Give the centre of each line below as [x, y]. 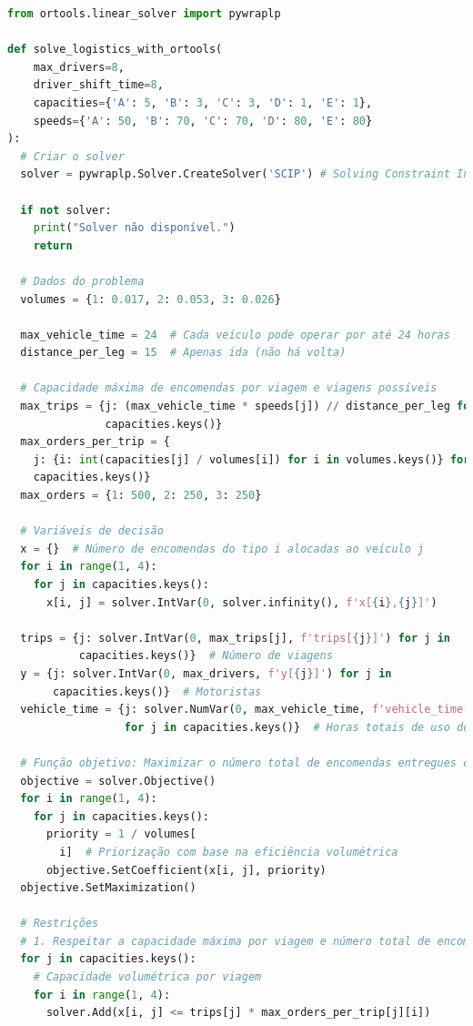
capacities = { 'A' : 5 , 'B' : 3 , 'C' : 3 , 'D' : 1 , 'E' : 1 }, [203, 102]
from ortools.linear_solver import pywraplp [144, 14]
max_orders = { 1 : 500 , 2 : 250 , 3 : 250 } [141, 496]
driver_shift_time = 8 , [98, 85]
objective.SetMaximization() [108, 888]
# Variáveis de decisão [92, 531]
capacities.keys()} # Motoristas [157, 691]
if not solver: [66, 210]
